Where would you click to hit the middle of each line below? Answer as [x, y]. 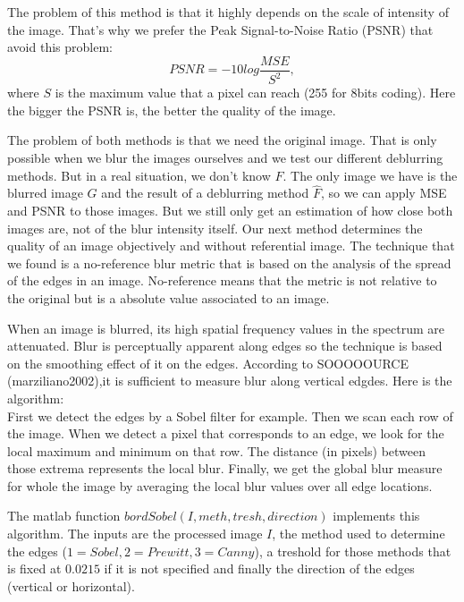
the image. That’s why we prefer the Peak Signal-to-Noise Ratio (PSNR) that [220, 29]
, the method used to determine [359, 534]
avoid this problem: [60, 47]
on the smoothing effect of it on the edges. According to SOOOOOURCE [208, 363]
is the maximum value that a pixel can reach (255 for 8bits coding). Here [255, 93]
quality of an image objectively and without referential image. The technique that [231, 246]
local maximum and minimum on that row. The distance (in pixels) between [217, 450]
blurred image [45, 193]
